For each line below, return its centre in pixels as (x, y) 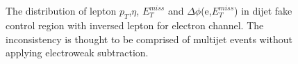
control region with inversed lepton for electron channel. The (135, 25)
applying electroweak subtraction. (77, 53)
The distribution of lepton (61, 11)
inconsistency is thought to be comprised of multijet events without (149, 39)
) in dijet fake (263, 11)
